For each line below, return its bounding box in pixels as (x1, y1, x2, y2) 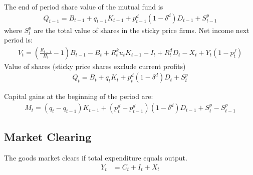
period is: (4, 34, 33, 45)
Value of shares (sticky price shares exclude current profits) (4, 60, 186, 71)
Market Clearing (4, 129, 92, 144)
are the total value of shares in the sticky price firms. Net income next (34, 24, 249, 35)
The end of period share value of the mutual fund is (4, 1, 163, 11)
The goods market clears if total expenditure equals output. (4, 152, 187, 163)
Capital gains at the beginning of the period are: (4, 91, 153, 101)
